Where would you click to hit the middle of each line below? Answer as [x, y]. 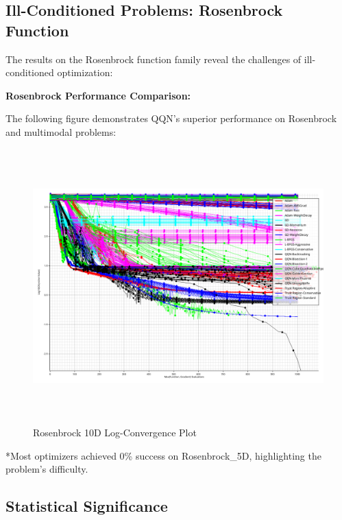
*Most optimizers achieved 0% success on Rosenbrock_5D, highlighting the [163, 455]
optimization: [85, 72]
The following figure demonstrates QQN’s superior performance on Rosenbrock [171, 118]
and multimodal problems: [61, 131]
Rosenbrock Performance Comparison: [98, 95]
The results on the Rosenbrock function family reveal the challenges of [154, 59]
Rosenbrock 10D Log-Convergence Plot [115, 433]
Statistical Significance [87, 506]
